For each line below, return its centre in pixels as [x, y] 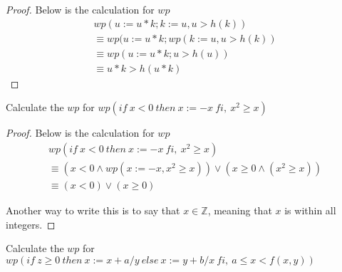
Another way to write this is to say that [93, 210]
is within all [310, 210]
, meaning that [240, 210]
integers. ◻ [31, 224]
